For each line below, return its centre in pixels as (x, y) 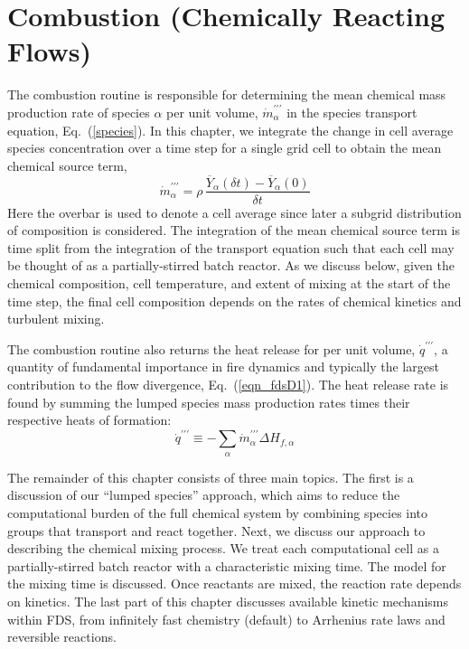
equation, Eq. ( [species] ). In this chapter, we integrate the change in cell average (230, 130)
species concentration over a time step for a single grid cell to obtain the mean (225, 148)
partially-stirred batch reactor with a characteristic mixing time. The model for (227, 565)
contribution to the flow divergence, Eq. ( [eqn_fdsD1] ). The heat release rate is (228, 384)
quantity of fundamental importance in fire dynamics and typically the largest (223, 367)
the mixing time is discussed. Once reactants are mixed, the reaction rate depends (234, 583)
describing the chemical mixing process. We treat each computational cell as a (223, 548)
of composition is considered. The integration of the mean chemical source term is (234, 230)
